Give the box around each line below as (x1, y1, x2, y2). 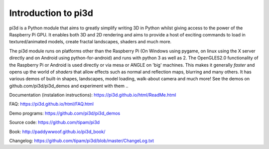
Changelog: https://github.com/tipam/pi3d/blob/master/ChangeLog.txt (9, 138, 154, 144)
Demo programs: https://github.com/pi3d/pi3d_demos (9, 110, 121, 116)
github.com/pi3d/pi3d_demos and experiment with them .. (9, 83, 129, 89)
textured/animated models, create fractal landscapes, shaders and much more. (9, 39, 172, 45)
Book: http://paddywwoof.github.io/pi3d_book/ (9, 129, 106, 135)
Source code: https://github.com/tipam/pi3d (9, 120, 100, 126)
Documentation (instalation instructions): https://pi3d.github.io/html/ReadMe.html (9, 92, 176, 98)
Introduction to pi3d (9, 7, 93, 18)
